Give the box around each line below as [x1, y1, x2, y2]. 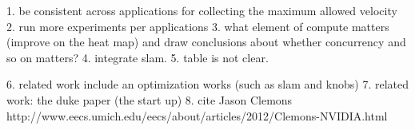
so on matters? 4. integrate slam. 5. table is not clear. [6, 49, 269, 65]
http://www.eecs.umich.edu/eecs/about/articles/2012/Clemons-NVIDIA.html [6, 107, 388, 124]
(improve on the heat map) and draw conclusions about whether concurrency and [6, 33, 406, 50]
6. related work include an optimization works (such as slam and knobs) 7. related [6, 76, 409, 93]
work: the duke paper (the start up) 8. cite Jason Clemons [6, 91, 293, 108]
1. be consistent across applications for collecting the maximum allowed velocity [6, 2, 397, 18]
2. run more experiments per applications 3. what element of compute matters [6, 18, 389, 34]
